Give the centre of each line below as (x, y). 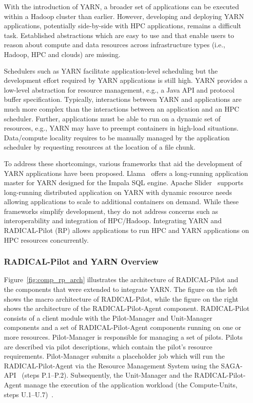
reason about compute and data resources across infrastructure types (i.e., (115, 45)
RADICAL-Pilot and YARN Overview (81, 261)
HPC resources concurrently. (46, 240)
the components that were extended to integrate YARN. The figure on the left (121, 289)
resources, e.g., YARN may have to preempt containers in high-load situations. (121, 128)
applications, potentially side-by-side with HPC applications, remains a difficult (123, 26)
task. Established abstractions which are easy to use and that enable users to (119, 35)
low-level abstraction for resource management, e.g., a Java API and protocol (119, 89)
